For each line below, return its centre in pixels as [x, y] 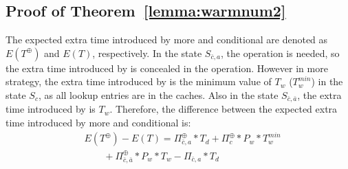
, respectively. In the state [147, 53]
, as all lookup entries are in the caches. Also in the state [158, 94]
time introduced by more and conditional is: [98, 123]
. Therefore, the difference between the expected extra [224, 109]
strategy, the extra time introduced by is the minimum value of [139, 81]
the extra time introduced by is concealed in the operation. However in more [167, 68]
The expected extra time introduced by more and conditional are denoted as [167, 40]
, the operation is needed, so [280, 53]
